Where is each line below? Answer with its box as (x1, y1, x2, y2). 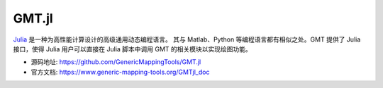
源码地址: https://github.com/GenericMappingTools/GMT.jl (30, 58, 201, 66)
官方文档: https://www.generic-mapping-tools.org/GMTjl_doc (30, 68, 210, 76)
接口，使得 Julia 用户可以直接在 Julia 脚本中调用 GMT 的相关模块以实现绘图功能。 (13, 44, 252, 53)
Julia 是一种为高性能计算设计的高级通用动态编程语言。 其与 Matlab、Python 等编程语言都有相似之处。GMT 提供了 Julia (13, 35, 361, 44)
